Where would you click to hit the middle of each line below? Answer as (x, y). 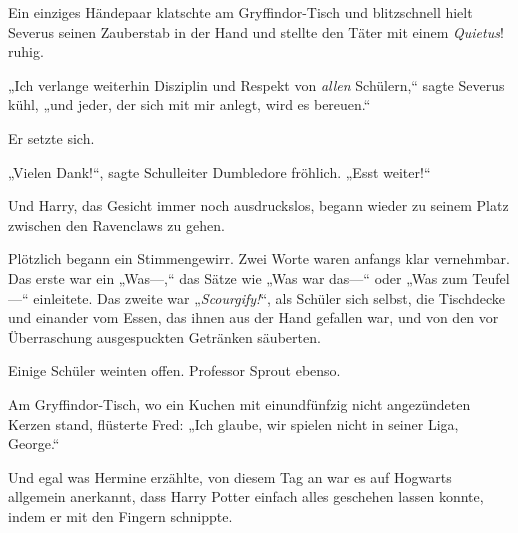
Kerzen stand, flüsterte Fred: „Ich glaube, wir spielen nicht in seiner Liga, (233, 423)
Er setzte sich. (51, 137)
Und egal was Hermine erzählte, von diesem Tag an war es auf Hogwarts (230, 476)
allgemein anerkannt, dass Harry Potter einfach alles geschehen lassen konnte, (246, 496)
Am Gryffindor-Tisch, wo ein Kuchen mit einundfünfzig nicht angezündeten (239, 403)
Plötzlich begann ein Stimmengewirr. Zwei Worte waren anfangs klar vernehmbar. (259, 258)
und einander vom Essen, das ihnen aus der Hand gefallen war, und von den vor (253, 317)
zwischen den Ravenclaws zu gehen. (116, 224)
